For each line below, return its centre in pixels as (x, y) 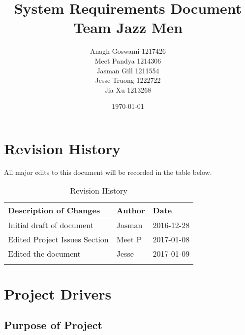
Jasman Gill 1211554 (128, 70)
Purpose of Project (53, 325)
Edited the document (44, 254)
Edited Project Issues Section (58, 239)
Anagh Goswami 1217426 (128, 51)
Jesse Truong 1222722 (128, 80)
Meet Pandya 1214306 (128, 60)
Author (131, 210)
